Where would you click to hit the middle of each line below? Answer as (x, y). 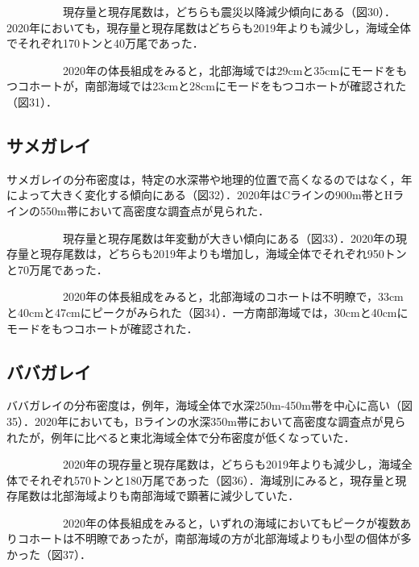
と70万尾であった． (57, 269)
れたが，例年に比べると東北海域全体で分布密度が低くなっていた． (181, 437)
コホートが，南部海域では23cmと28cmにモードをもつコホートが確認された (212, 86)
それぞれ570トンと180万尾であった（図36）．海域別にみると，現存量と (212, 479)
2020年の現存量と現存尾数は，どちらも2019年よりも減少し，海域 (232, 464)
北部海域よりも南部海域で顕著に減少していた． (175, 496)
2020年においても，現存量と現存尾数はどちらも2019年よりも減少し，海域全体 (209, 27)
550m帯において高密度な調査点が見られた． (155, 210)
